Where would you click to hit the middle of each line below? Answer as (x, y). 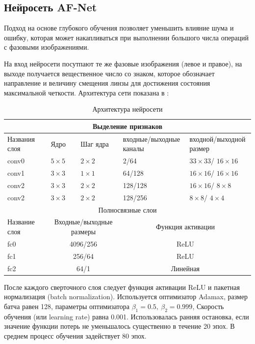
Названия (21, 139)
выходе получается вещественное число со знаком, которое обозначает (109, 73)
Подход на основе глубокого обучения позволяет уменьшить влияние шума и (119, 28)
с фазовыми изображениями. (47, 47)
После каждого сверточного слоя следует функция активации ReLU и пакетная (122, 287)
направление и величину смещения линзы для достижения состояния (107, 83)
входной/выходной (217, 139)
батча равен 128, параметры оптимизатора (67, 306)
